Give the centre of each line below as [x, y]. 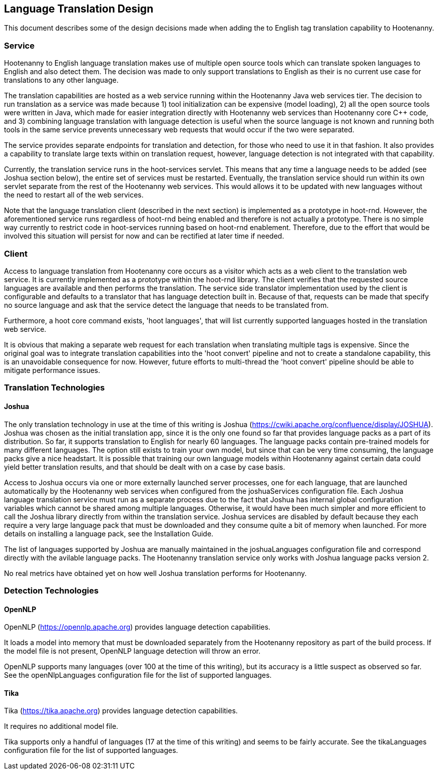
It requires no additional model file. [61, 726]
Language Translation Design [79, 9]
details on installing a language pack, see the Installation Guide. [109, 533]
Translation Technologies [55, 388]
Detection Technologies [51, 590]
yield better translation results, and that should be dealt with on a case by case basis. [145, 467]
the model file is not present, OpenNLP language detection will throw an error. [132, 651]
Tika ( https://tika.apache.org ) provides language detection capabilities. [121, 711]
